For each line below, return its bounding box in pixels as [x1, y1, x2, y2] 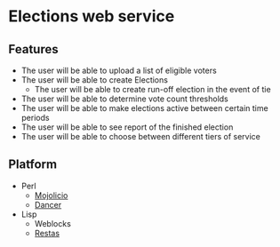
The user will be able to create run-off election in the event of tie [34, 84, 272, 94]
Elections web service [8, 6, 175, 27]
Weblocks [34, 218, 72, 228]
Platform [8, 157, 58, 172]
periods [20, 113, 50, 123]
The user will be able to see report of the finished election [20, 122, 234, 132]
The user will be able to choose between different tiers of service [20, 131, 261, 141]
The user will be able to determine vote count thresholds [20, 93, 228, 104]
